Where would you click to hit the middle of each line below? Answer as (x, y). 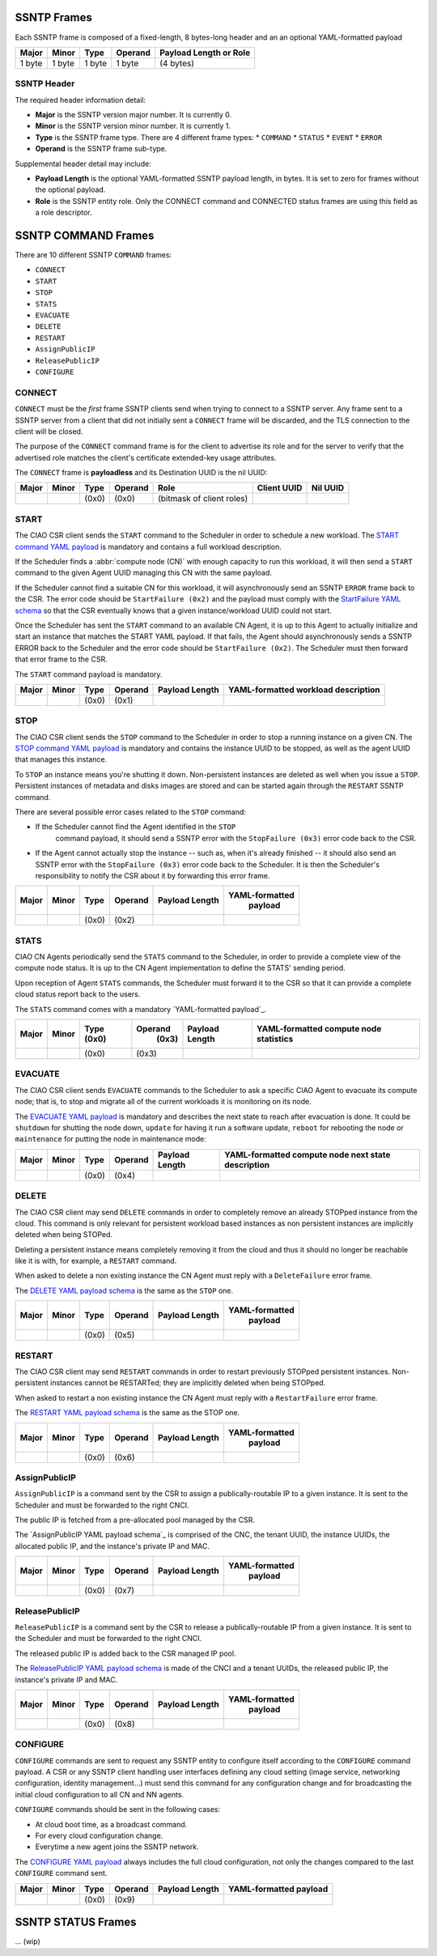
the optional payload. (70, 189)
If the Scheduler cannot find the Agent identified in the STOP (136, 827)
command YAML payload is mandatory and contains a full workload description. (148, 546)
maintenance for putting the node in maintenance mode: (110, 1139)
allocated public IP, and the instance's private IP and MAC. (112, 1546)
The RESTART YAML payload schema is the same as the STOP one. (127, 1413)
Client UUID (280, 488)
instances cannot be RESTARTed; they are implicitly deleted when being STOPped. (188, 1383)
